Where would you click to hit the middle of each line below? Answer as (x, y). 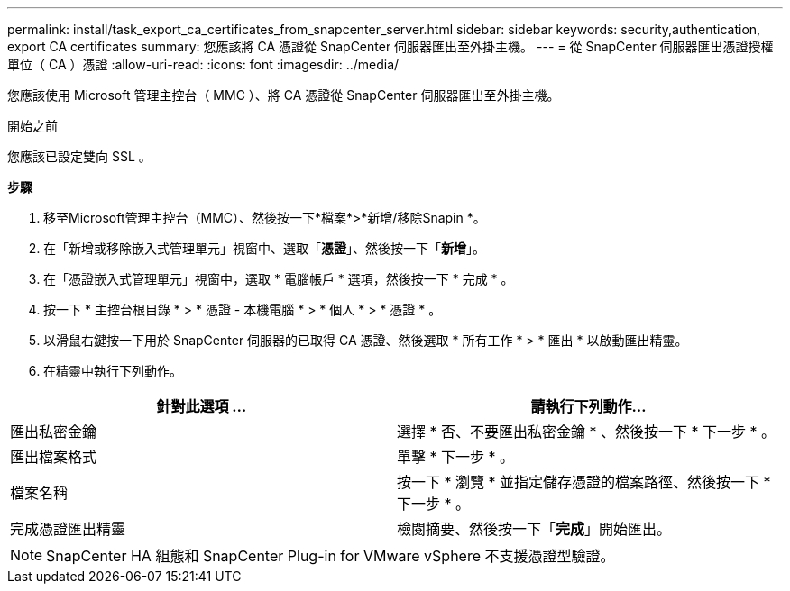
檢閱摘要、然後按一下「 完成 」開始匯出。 (534, 529)
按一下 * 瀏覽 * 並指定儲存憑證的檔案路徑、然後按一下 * (584, 482)
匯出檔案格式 (54, 457)
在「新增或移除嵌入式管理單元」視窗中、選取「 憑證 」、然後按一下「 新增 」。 (264, 248)
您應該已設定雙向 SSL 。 (79, 156)
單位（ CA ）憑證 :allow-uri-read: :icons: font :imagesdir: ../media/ (203, 64)
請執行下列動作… (588, 406)
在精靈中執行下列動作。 (113, 371)
